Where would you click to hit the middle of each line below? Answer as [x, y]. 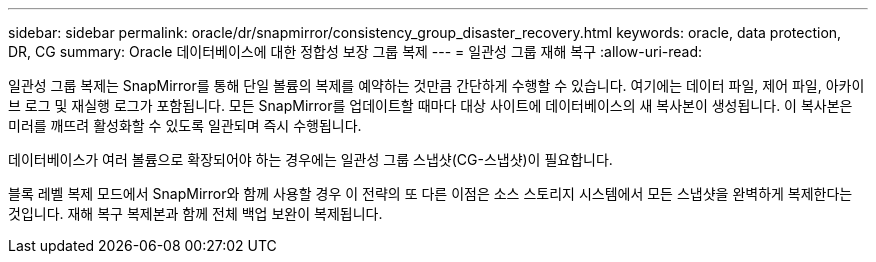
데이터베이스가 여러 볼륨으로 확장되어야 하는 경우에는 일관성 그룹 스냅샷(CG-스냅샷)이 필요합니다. [310, 159]
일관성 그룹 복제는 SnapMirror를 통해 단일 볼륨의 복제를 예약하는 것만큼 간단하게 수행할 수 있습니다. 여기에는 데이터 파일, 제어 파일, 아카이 [436, 85]
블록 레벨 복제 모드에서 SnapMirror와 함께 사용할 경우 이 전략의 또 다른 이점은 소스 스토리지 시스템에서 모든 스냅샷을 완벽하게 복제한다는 [430, 193]
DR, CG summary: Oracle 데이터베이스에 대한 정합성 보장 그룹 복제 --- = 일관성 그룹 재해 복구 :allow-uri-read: [355, 51]
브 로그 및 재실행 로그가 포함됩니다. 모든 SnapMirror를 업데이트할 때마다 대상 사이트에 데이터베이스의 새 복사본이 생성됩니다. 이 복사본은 [430, 105]
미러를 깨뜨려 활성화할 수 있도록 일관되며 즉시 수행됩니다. [185, 125]
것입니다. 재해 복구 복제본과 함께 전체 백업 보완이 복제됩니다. [195, 213]
